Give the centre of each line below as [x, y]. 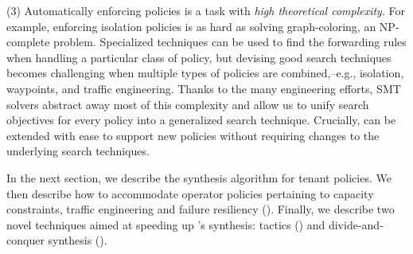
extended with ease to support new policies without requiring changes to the [193, 135]
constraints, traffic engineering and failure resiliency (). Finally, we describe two [201, 209]
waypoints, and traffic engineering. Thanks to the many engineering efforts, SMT [204, 88]
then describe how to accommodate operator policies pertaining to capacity [190, 193]
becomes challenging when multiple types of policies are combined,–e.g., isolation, [205, 73]
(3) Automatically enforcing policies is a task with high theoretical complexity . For [206, 10]
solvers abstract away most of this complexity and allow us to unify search [188, 104]
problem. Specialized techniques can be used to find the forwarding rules [230, 42]
